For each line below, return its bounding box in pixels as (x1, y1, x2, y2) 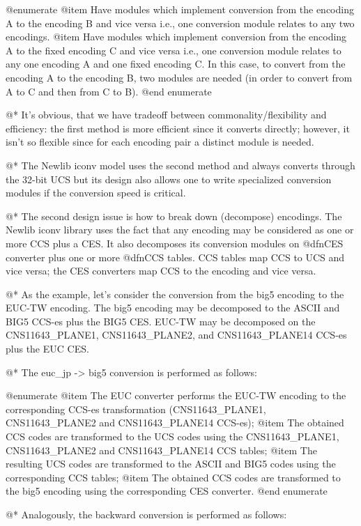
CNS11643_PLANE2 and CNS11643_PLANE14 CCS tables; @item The (6, 442, 317, 457)
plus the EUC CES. (6, 341, 89, 356)
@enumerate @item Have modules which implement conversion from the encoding (6, 2, 354, 16)
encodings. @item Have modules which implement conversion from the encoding (6, 29, 347, 44)
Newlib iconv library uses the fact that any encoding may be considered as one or (6, 222, 354, 237)
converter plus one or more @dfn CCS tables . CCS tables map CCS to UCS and (6, 249, 345, 264)
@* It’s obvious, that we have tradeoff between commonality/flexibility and (6, 107, 327, 122)
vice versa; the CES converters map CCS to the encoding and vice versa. (6, 263, 316, 278)
